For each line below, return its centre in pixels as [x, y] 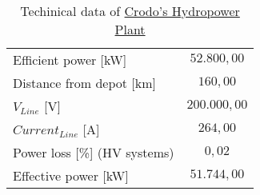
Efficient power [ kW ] [70, 60]
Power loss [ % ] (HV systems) [94, 152]
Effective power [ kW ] [71, 175]
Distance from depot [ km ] [85, 83]
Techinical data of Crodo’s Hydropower [130, 11]
